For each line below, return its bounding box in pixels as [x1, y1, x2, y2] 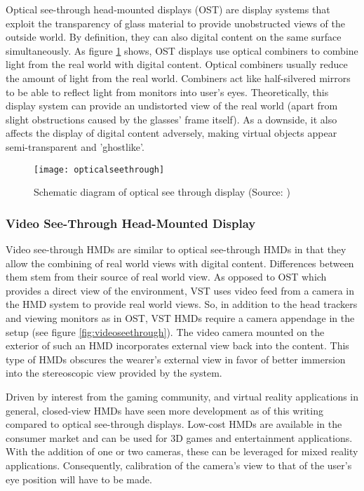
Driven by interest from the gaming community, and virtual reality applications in [6, 389, 359, 403]
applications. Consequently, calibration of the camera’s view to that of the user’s [6, 457, 352, 472]
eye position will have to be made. [6, 471, 152, 486]
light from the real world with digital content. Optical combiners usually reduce [6, 57, 348, 72]
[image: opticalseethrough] [34, 164, 165, 175]
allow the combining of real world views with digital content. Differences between [6, 255, 354, 270]
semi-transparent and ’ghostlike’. [6, 139, 144, 154]
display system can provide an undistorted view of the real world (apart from [6, 98, 338, 113]
